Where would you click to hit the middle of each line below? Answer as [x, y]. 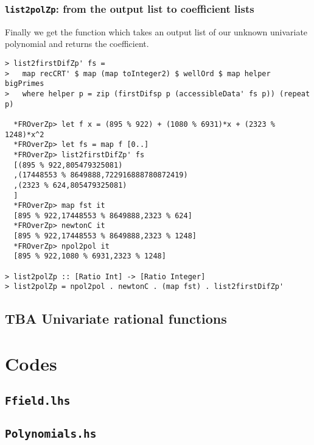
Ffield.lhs [38, 400]
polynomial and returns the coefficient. [77, 44]
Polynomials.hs [51, 433]
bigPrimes [25, 84]
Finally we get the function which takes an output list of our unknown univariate [156, 31]
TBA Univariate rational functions [116, 319]
